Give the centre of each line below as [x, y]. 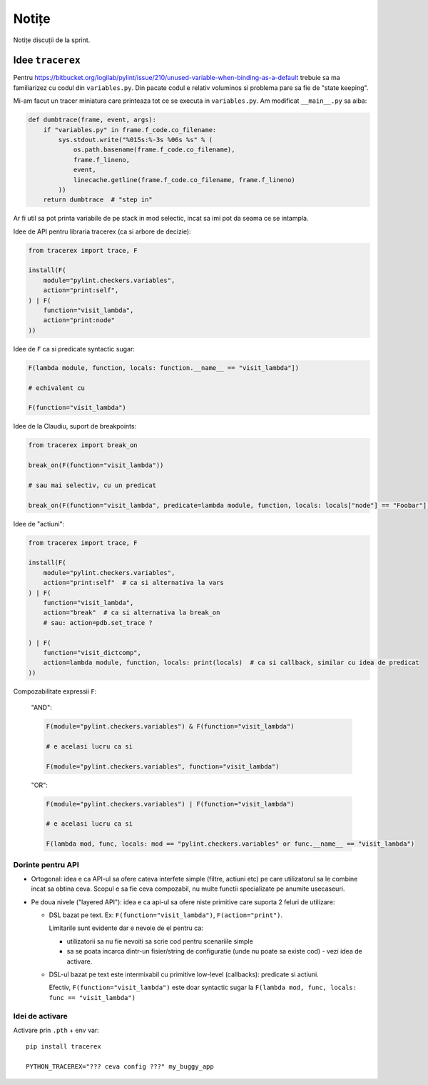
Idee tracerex [47, 60]
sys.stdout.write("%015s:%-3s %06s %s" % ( [136, 140]
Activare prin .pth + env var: [56, 1030]
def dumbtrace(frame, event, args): [92, 120]
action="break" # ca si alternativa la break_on [132, 613]
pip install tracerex [63, 1047]
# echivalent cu [57, 388]
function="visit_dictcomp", [92, 652]
